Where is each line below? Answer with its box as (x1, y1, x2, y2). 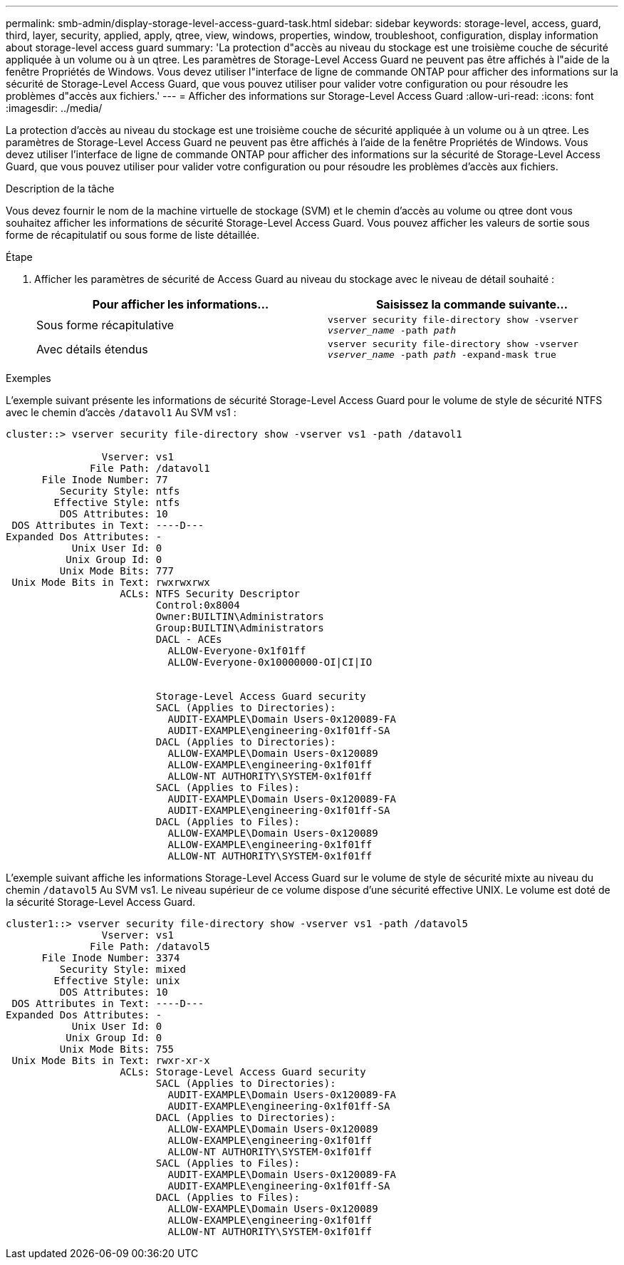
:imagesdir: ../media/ (6, 102, 103, 114)
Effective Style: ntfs (53, 497, 180, 508)
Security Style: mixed (59, 964, 186, 975)
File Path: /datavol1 (90, 463, 210, 474)
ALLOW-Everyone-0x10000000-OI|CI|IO (167, 656, 373, 668)
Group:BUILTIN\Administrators (155, 622, 324, 634)
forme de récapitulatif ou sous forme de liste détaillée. (6, 229, 260, 241)
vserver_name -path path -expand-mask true (328, 349, 556, 360)
